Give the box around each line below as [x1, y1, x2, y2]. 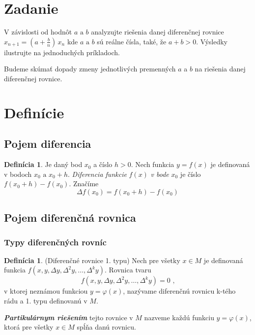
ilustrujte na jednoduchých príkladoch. [4, 47, 120, 57]
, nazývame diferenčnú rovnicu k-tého [123, 286, 236, 296]
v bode [150, 168, 169, 179]
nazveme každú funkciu [144, 312, 214, 322]
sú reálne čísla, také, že [97, 36, 167, 46]
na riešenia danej [195, 64, 246, 74]
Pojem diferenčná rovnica [4, 210, 136, 225]
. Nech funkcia [131, 159, 174, 169]
